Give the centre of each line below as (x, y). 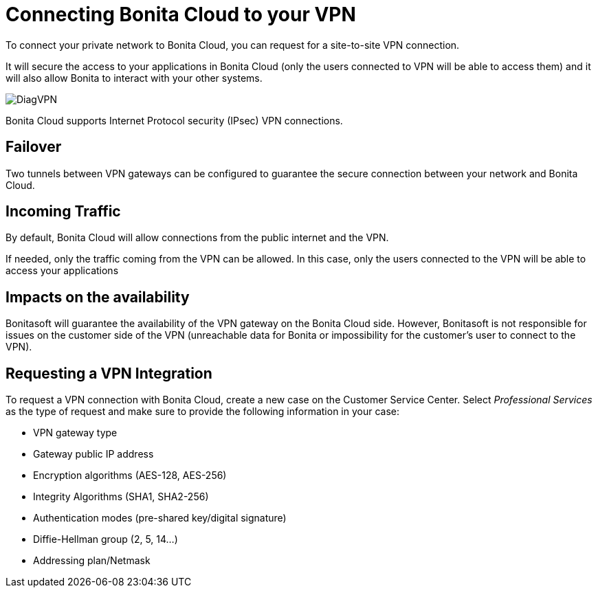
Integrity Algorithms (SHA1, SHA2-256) (121, 497)
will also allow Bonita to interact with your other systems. (134, 78)
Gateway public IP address (93, 454)
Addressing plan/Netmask (92, 561)
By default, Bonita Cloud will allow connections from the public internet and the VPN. (197, 238)
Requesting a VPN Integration (109, 373)
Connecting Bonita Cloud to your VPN (181, 14)
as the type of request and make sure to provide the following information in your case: (203, 412)
